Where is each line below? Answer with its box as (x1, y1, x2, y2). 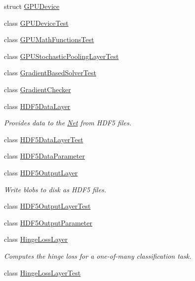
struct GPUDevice (4, 1, 60, 11)
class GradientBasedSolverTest (4, 67, 96, 78)
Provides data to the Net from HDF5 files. (4, 117, 131, 128)
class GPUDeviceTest (4, 17, 69, 28)
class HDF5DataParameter (4, 151, 85, 161)
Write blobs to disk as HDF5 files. (4, 184, 107, 194)
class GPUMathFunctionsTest (4, 34, 94, 45)
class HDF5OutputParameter (4, 217, 92, 227)
